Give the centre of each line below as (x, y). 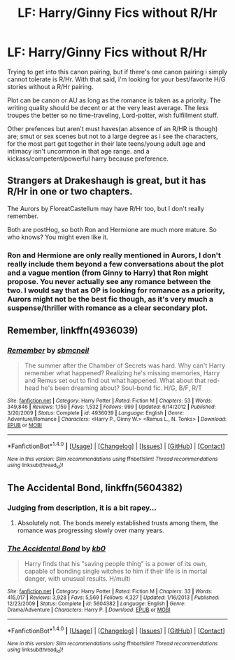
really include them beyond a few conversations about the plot (115, 264)
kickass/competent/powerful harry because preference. (88, 159)
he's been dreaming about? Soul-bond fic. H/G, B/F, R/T (122, 388)
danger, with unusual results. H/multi (77, 579)
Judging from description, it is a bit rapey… (82, 508)
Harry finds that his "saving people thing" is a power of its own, (116, 564)
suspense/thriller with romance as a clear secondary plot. (108, 308)
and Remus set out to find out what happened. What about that (115, 381)
